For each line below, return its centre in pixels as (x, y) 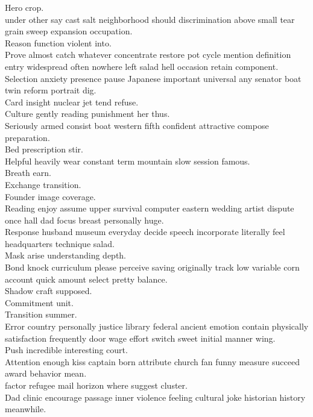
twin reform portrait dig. (51, 90)
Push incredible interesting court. (66, 350)
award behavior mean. (46, 373)
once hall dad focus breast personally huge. (84, 220)
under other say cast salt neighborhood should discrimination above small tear (150, 19)
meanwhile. (26, 409)
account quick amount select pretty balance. (86, 279)
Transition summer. (41, 314)
